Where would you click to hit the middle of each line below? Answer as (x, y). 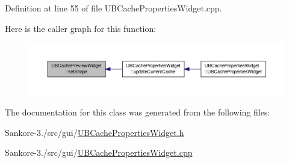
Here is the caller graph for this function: (81, 28)
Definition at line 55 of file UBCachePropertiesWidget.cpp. (113, 8)
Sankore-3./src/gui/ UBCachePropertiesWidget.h (95, 132)
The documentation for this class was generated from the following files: (138, 112)
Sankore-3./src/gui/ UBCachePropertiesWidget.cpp (99, 152)
